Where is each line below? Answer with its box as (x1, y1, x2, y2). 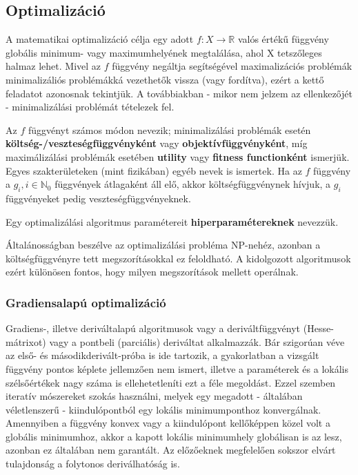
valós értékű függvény (237, 32, 329, 46)
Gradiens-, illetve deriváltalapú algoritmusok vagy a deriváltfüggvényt (6, 321, 301, 336)
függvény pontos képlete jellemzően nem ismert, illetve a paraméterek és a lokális (6, 361, 348, 376)
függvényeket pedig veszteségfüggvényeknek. (6, 191, 191, 205)
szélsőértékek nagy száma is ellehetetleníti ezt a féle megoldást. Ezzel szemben (6, 375, 336, 389)
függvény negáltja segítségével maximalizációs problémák (112, 59, 352, 73)
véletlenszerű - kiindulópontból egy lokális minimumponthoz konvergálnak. (6, 402, 321, 416)
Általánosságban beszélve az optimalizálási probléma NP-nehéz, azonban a (6, 237, 321, 252)
